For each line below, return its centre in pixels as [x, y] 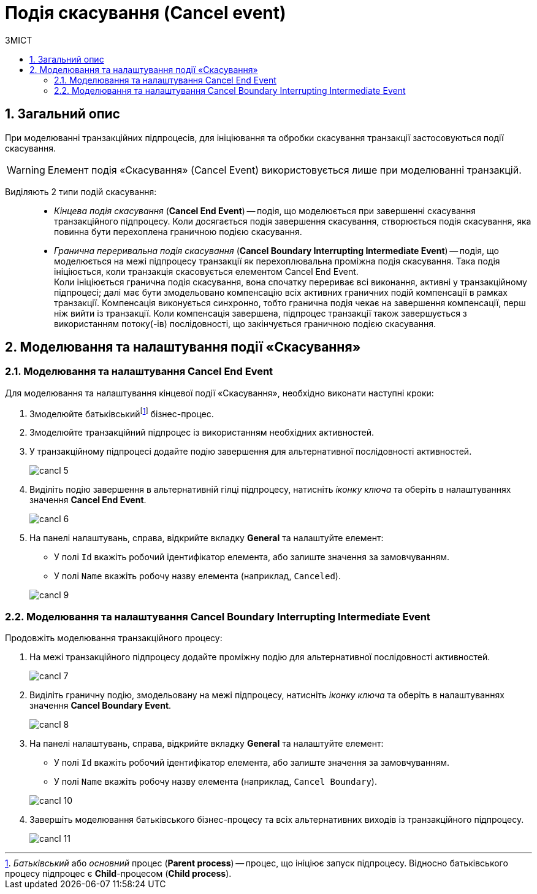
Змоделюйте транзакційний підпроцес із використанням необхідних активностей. [202, 433]
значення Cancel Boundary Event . [101, 706]
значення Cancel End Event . [88, 500]
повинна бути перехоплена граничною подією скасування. [178, 231]
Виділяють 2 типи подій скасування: [81, 191]
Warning [26, 170]
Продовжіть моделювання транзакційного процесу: [114, 638]
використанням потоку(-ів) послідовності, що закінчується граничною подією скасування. [245, 323]
